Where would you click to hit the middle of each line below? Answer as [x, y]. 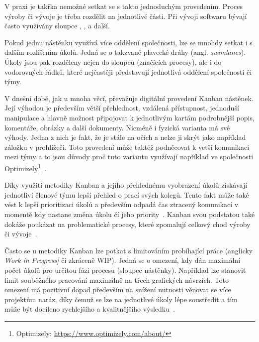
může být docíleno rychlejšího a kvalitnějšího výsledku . [90, 309]
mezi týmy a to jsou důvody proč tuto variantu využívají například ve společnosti [129, 157]
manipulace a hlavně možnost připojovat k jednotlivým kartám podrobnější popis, [129, 117]
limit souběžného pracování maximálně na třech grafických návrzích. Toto [117, 280]
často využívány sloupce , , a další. [57, 26]
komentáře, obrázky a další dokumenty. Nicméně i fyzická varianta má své [117, 127]
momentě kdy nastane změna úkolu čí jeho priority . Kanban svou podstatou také [130, 214]
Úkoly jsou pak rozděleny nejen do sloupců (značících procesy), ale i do [113, 61]
